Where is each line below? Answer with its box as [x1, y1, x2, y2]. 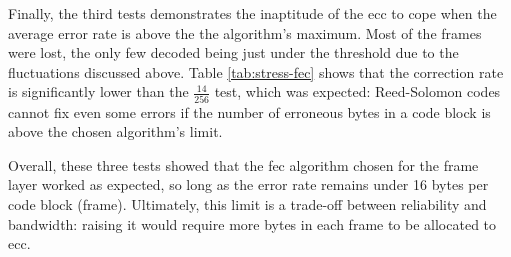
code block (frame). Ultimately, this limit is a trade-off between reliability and [8, 194, 487, 215]
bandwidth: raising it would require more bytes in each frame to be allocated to [8, 213, 497, 234]
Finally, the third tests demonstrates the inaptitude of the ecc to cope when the [8, 3, 497, 23]
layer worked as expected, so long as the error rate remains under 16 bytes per [8, 174, 489, 195]
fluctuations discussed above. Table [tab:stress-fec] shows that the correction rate [8, 61, 504, 82]
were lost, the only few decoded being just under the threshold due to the [8, 42, 459, 63]
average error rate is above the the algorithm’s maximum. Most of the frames [8, 22, 482, 43]
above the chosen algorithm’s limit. [8, 121, 223, 142]
